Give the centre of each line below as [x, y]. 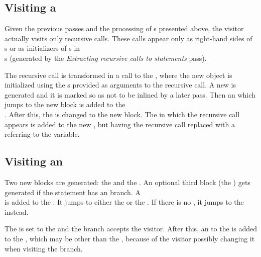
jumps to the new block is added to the [65, 104]
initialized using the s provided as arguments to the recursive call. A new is [120, 85]
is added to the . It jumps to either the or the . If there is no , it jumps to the [124, 202]
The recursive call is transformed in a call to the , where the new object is [118, 75]
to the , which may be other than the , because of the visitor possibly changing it [130, 238]
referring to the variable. [42, 134]
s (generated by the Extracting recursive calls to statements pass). [106, 58]
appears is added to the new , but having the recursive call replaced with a [120, 124]
